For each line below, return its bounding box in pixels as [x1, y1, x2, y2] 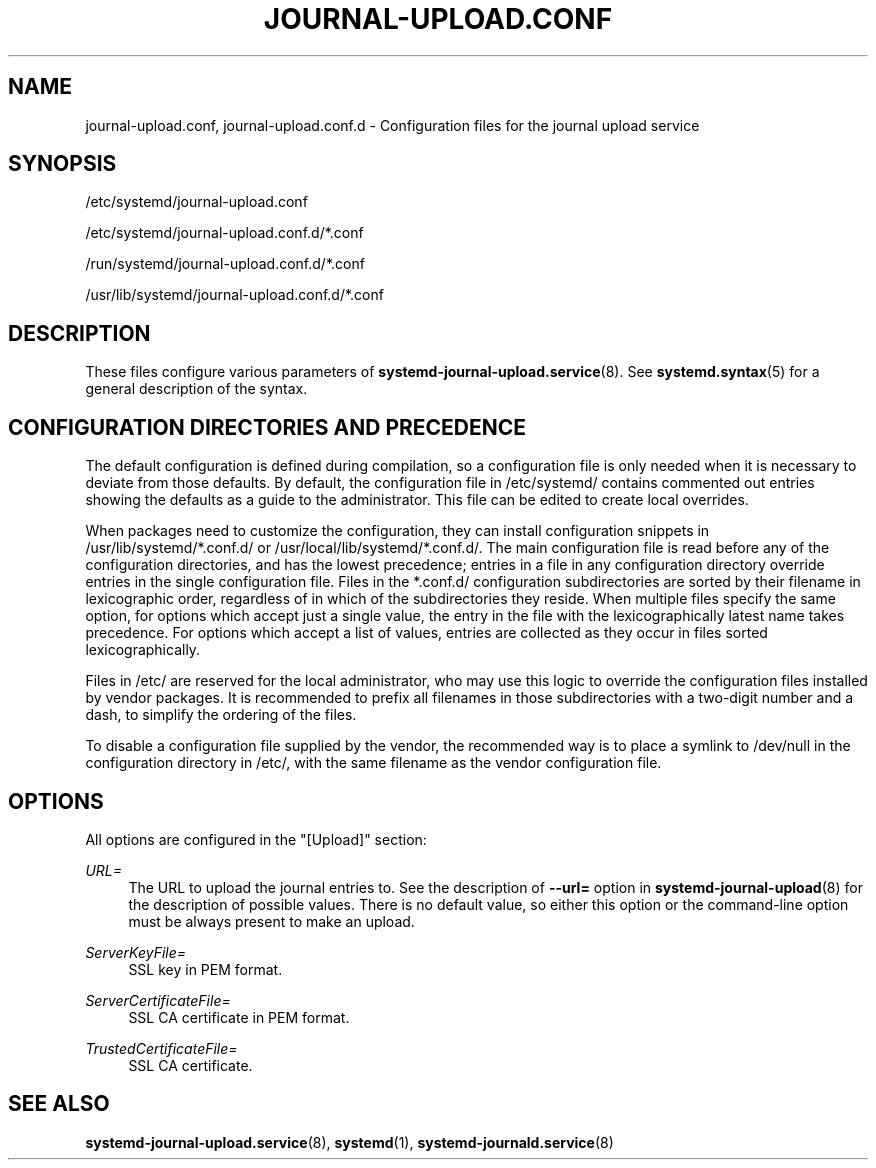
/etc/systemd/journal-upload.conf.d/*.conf [85, 224, 364, 242]
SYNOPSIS [8, 151, 117, 177]
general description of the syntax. [85, 380, 308, 398]
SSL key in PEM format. [128, 960, 283, 978]
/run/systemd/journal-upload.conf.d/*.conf [85, 255, 365, 273]
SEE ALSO [8, 1091, 110, 1117]
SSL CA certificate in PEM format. [128, 1008, 350, 1026]
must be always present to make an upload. [128, 912, 415, 930]
